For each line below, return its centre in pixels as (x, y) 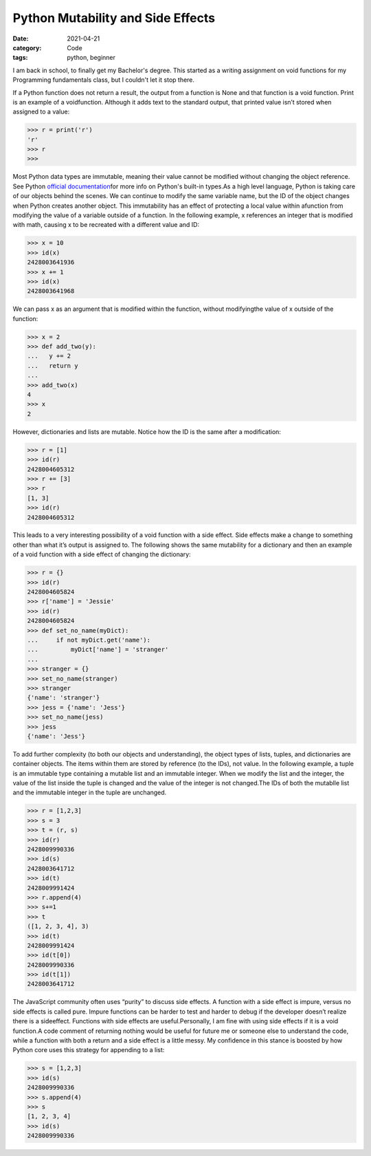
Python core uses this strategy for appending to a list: (89, 1050)
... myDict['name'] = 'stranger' (98, 650)
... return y (53, 366)
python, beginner (91, 58)
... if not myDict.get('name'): (89, 640)
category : (27, 47)
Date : (21, 39)
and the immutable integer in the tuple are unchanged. (90, 793)
